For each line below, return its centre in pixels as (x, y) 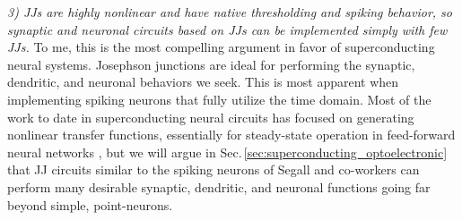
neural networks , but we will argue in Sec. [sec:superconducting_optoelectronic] (227, 152)
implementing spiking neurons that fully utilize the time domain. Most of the (219, 99)
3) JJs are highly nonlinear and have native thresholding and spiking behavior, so (230, 12)
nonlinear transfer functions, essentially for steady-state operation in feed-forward (231, 135)
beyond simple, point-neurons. (90, 204)
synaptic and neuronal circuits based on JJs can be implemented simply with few (227, 29)
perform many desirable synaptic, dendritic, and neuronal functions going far (219, 186)
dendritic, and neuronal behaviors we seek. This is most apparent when (203, 82)
